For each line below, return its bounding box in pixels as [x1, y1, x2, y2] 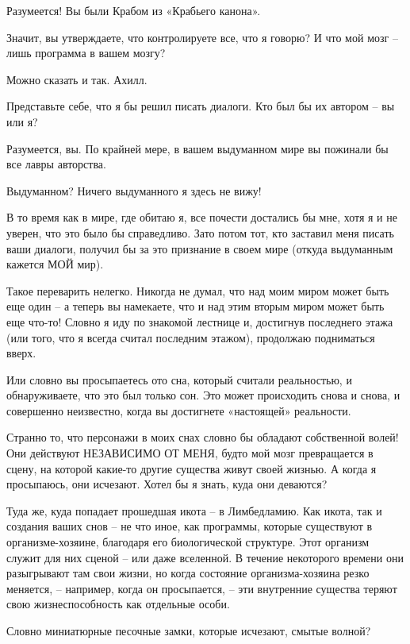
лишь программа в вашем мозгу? [6, 44, 166, 61]
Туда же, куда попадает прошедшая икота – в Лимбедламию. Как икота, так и [6, 502, 382, 519]
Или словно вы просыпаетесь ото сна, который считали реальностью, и [6, 371, 352, 388]
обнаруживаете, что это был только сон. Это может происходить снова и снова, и [6, 387, 400, 403]
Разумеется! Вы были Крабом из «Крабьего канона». [6, 2, 261, 18]
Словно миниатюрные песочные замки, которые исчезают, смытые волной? [6, 623, 371, 638]
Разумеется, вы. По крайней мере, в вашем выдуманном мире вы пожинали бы [6, 140, 389, 156]
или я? [6, 113, 38, 129]
